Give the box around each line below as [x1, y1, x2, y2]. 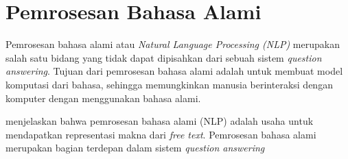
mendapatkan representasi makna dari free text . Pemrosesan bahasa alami [5, 127, 316, 141]
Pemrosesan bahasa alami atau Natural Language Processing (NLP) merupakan [5, 37, 340, 51]
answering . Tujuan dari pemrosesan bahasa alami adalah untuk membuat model [5, 64, 343, 78]
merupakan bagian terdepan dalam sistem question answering [5, 140, 265, 155]
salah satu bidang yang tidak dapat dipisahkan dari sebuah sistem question [5, 50, 322, 64]
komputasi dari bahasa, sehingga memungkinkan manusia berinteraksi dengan [5, 77, 333, 91]
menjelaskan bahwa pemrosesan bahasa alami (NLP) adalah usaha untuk [5, 114, 314, 128]
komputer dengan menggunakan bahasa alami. [5, 90, 201, 105]
